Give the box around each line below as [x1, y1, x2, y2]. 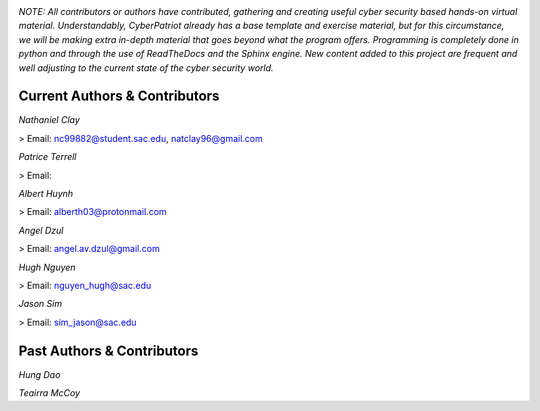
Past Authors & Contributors [18, 342, 199, 359]
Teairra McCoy [18, 387, 80, 399]
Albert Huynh [18, 188, 74, 200]
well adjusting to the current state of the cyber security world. [18, 61, 274, 74]
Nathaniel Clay [18, 114, 80, 126]
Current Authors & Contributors [18, 88, 220, 105]
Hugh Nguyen [18, 261, 76, 273]
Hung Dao [18, 368, 61, 380]
